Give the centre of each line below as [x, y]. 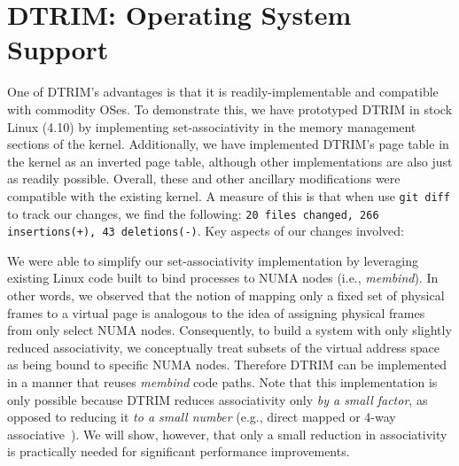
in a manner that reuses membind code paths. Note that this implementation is [222, 382]
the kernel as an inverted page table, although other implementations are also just [230, 161]
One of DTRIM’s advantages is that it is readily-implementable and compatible [223, 92]
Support [58, 49]
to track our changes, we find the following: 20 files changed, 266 [193, 213]
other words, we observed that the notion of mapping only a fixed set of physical [226, 295]
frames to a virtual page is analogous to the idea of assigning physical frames [216, 312]
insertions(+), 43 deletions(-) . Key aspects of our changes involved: [206, 231]
